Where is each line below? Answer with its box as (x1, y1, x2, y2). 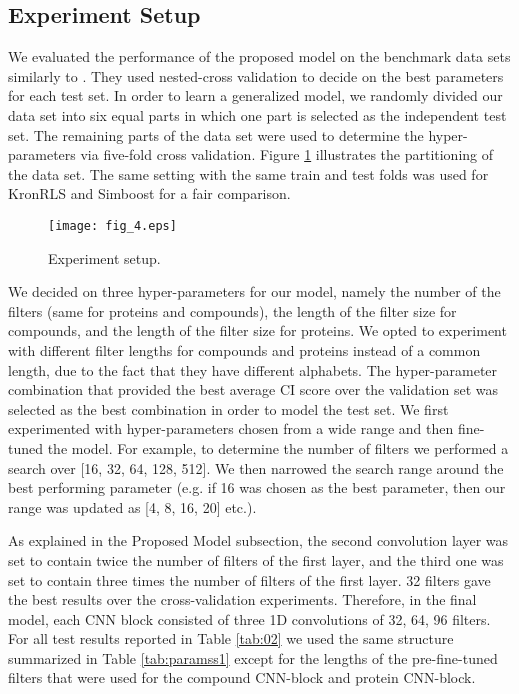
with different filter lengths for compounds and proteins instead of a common (8, 339, 481, 360)
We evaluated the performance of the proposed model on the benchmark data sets (8, 46, 511, 67)
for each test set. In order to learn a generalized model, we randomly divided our (8, 85, 503, 106)
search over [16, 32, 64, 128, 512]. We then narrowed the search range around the (8, 457, 504, 478)
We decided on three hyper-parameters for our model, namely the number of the (8, 281, 501, 302)
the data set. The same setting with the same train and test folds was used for (8, 163, 489, 184)
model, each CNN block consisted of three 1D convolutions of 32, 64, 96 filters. (8, 608, 491, 629)
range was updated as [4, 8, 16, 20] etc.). (8, 496, 257, 517)
